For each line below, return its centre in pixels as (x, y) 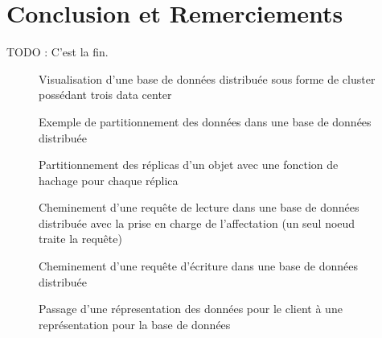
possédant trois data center (105, 95)
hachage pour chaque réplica (109, 180)
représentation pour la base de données (135, 324)
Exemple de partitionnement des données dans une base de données (205, 121)
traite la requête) (80, 239)
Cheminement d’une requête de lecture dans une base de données (199, 207)
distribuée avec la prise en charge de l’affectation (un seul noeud (197, 223)
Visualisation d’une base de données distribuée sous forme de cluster (207, 78)
